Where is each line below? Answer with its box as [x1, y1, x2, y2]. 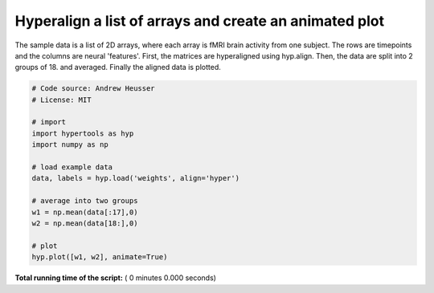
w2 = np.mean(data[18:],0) [31, 219, 138, 228]
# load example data [31, 163, 113, 172]
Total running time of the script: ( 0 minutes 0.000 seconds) [14, 273, 217, 283]
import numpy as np [31, 140, 108, 149]
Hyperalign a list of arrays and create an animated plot [14, 12, 385, 30]
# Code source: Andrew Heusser [31, 84, 156, 93]
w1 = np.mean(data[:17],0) [31, 207, 138, 217]
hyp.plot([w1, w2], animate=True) [31, 253, 168, 262]
